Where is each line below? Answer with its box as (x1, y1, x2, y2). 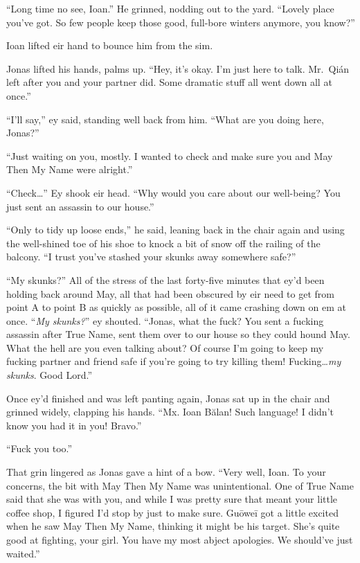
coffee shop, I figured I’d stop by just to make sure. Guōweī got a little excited (6, 505, 339, 519)
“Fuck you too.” (6, 441, 73, 456)
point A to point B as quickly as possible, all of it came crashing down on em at (6, 300, 346, 314)
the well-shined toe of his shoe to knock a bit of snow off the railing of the (6, 235, 321, 250)
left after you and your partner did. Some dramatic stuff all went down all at (6, 75, 332, 89)
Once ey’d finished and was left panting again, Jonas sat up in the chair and (6, 391, 330, 405)
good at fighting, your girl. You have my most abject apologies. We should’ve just (6, 533, 353, 546)
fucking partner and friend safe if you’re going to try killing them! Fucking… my (6, 354, 341, 368)
